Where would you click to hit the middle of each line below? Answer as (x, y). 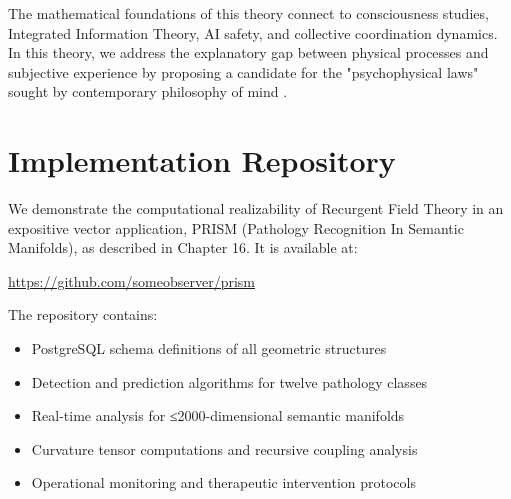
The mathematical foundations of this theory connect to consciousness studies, (248, 13)
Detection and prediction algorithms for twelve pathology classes (229, 381)
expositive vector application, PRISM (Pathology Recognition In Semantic (236, 227)
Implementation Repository (202, 160)
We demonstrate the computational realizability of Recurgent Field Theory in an (256, 208)
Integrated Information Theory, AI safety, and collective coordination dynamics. (253, 32)
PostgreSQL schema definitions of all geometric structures (209, 348)
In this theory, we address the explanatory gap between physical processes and (248, 52)
